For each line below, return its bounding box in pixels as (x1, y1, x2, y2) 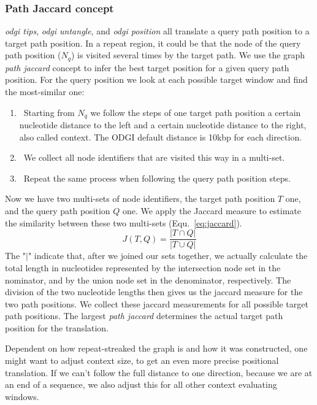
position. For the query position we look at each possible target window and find (5, 73, 308, 86)
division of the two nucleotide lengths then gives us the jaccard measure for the (5, 285, 303, 298)
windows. (5, 390, 39, 403)
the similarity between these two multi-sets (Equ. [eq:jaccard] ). (5, 216, 242, 229)
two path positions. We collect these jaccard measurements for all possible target (5, 297, 308, 310)
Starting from (23, 106, 75, 118)
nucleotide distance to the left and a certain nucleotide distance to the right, (19, 118, 307, 131)
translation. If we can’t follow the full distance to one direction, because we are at (5, 366, 313, 379)
